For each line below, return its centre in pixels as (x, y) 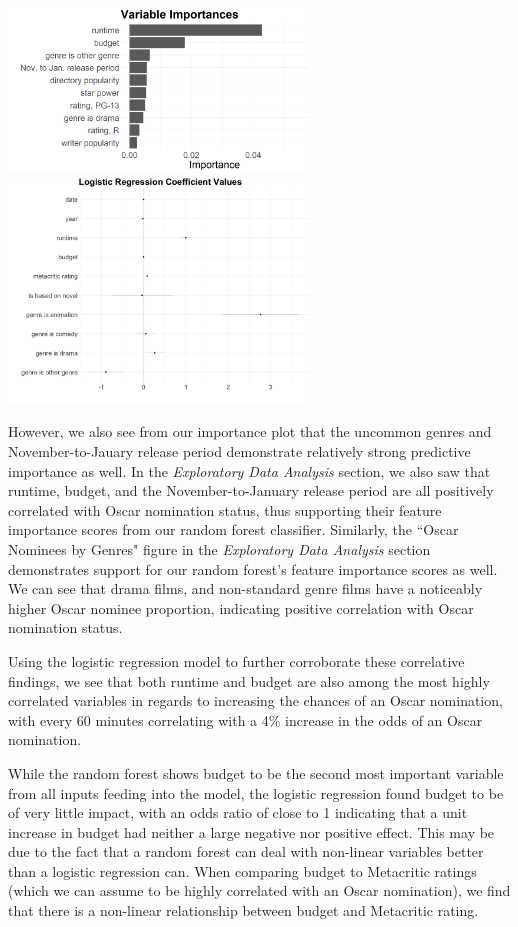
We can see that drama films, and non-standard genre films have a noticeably (245, 588)
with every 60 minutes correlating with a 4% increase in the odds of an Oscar (245, 719)
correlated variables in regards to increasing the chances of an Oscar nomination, (255, 700)
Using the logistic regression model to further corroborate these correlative (236, 660)
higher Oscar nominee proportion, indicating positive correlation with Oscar (241, 607)
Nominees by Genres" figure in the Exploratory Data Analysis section (219, 548)
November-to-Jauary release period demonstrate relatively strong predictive (239, 451)
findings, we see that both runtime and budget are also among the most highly (249, 680)
